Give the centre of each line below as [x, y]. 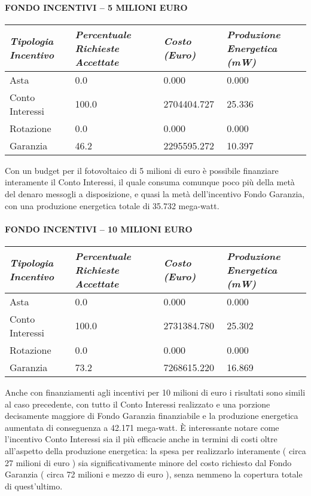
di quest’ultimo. [34, 486]
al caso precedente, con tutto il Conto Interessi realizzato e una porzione [138, 404]
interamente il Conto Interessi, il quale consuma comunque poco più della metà [150, 182]
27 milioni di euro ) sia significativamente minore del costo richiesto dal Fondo [148, 462]
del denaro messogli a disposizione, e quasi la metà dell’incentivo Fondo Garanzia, [155, 193]
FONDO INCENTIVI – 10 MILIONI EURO [99, 229]
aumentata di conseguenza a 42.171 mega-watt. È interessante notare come [142, 427]
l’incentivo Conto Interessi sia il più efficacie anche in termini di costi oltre [141, 439]
